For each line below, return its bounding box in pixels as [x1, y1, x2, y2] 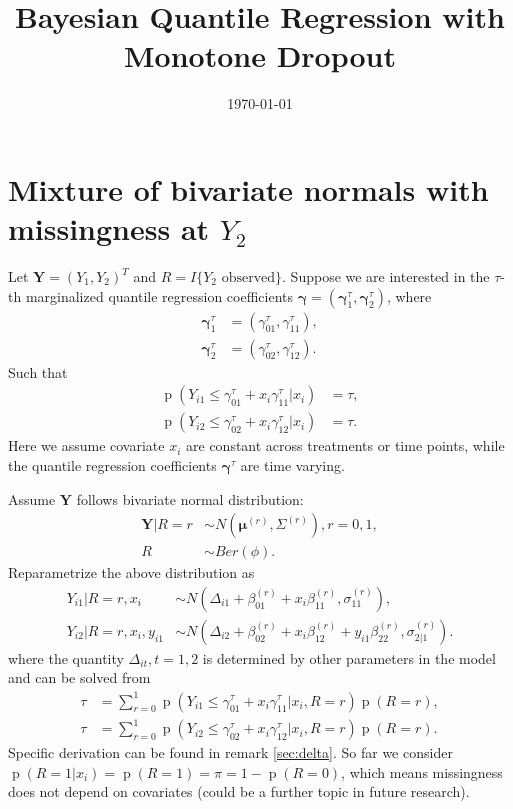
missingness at [8, 208, 210, 249]
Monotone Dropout [123, 35, 397, 76]
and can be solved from [8, 667, 151, 688]
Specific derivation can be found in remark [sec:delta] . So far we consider [8, 742, 453, 763]
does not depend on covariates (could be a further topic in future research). [8, 781, 470, 802]
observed [221, 271, 276, 286]
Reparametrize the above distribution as [8, 562, 255, 583]
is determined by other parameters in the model [202, 647, 496, 668]
